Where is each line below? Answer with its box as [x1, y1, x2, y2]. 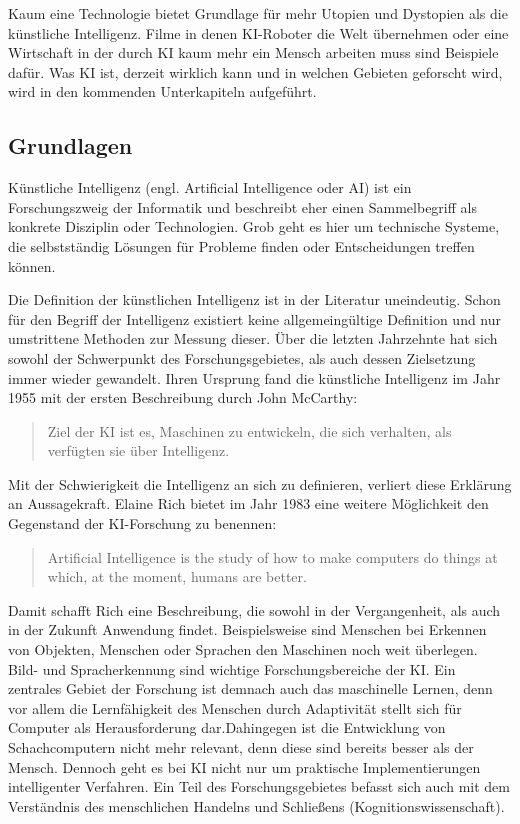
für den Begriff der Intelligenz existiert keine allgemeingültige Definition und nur [8, 308, 502, 329]
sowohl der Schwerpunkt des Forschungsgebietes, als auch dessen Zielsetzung [8, 347, 476, 368]
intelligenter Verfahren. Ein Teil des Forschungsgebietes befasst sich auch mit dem [8, 776, 510, 797]
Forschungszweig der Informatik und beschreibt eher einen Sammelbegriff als [8, 196, 477, 217]
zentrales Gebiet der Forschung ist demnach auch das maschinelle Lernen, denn [8, 678, 493, 699]
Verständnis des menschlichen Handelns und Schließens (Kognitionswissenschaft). [8, 795, 505, 816]
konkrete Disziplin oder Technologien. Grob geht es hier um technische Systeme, [8, 216, 500, 237]
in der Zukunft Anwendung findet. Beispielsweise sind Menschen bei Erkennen [8, 619, 487, 640]
